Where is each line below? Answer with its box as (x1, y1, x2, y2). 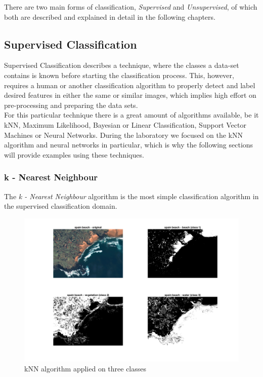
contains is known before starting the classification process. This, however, (4, 69, 234, 80)
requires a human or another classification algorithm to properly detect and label (4, 80, 255, 90)
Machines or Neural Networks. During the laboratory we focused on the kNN (4, 129, 243, 140)
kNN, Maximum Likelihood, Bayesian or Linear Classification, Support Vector (4, 119, 246, 130)
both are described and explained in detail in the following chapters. (4, 11, 215, 22)
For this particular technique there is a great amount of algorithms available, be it (4, 109, 259, 120)
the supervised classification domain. (4, 201, 117, 211)
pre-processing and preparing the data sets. (4, 99, 138, 110)
